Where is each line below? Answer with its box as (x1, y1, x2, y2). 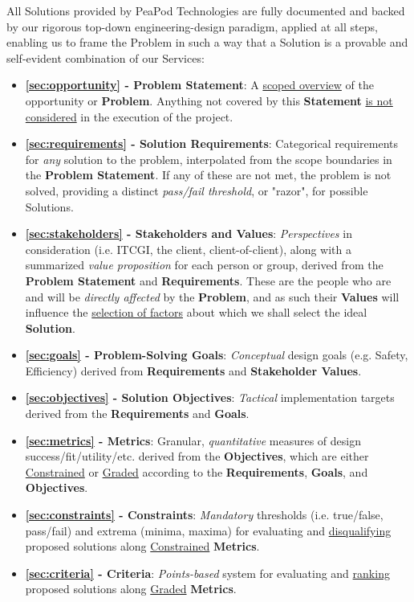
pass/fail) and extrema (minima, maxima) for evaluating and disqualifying (25, 522, 392, 539)
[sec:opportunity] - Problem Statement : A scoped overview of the (25, 76, 374, 93)
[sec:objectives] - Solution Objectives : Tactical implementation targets (25, 389, 395, 406)
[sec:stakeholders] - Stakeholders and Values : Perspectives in (25, 225, 352, 242)
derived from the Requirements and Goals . (25, 405, 250, 422)
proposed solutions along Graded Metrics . (25, 580, 237, 597)
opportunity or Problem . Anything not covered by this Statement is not (25, 92, 393, 109)
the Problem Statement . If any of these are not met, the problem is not (25, 166, 392, 183)
